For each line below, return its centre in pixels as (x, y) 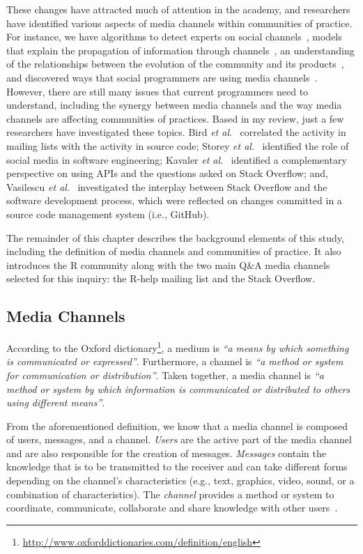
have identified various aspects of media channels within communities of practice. (179, 23)
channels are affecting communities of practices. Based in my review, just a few (175, 118)
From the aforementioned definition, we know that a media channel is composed (177, 425)
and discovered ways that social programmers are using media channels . (162, 77)
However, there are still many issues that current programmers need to (157, 91)
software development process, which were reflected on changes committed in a (174, 200)
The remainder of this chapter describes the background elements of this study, (175, 237)
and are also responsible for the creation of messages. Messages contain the (166, 453)
